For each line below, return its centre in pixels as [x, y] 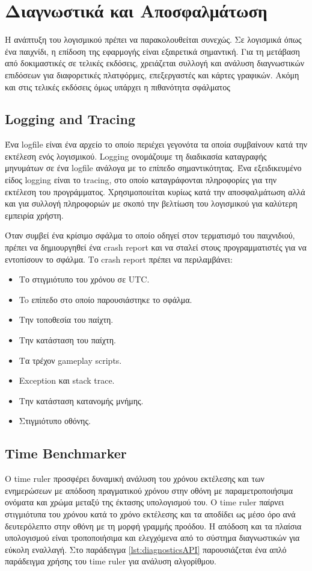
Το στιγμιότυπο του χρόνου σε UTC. [84, 279]
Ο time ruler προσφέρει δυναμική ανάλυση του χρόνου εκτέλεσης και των [135, 479]
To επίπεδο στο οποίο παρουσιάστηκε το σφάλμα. [106, 299]
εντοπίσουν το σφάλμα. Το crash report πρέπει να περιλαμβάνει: [119, 259]
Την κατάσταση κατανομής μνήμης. [81, 400]
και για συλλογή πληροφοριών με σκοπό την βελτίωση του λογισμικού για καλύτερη [151, 203]
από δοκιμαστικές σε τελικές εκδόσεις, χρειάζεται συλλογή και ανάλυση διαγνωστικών [155, 63]
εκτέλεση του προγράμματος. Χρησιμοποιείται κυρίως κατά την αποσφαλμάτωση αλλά [155, 191]
